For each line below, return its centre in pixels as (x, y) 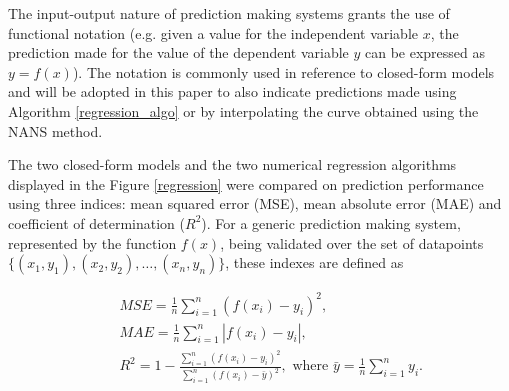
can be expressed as (425, 52)
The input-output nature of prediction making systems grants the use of (229, 13)
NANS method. (55, 130)
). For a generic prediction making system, (331, 222)
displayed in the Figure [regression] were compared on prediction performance (246, 183)
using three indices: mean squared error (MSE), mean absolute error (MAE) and (255, 203)
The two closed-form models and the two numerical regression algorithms (232, 164)
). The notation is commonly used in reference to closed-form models (283, 71)
